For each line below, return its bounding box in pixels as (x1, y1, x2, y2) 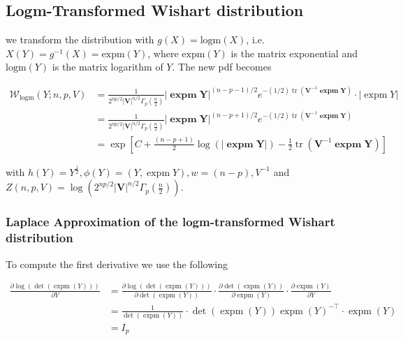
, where (147, 45, 179, 60)
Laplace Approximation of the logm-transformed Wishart (6, 213, 335, 230)
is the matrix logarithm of (52, 59, 163, 74)
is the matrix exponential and (230, 45, 358, 60)
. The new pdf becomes (172, 59, 272, 74)
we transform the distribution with (6, 32, 154, 47)
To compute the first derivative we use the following (6, 256, 228, 271)
